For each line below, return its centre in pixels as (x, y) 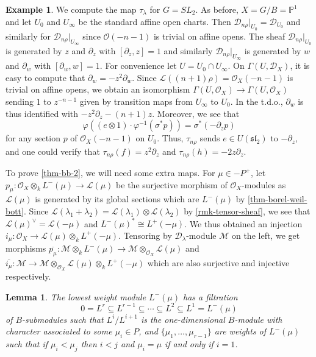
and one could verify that (53, 151)
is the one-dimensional (183, 319)
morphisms (26, 248)
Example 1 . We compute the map (71, 9)
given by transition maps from (136, 101)
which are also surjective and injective (218, 263)
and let (19, 21)
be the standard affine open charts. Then (155, 21)
